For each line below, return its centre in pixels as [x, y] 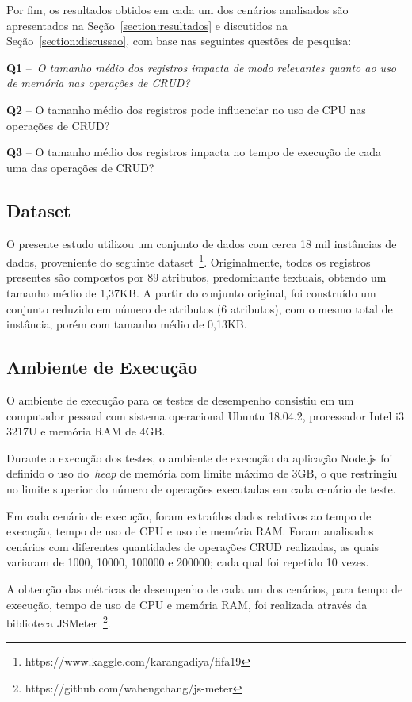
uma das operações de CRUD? [80, 167]
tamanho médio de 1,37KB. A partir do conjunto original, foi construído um [191, 292]
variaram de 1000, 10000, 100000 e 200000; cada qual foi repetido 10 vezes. [188, 562]
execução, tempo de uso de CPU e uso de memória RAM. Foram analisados [190, 531]
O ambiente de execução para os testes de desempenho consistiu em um [180, 399]
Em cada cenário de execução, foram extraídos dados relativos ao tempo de [189, 515]
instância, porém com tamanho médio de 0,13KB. [127, 324]
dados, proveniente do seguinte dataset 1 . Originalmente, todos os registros [189, 261]
